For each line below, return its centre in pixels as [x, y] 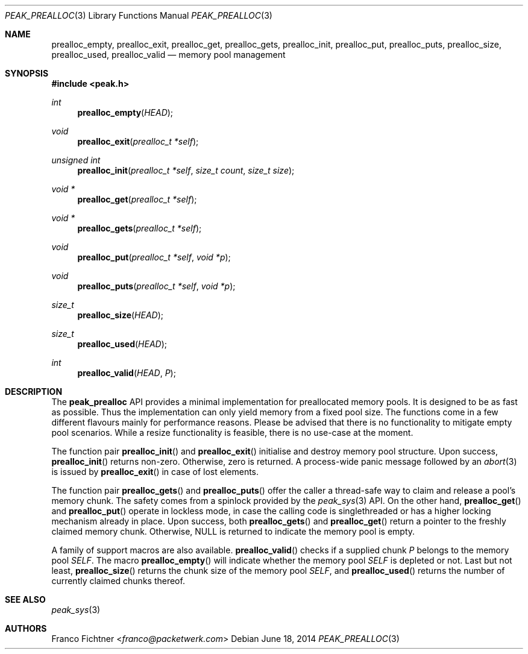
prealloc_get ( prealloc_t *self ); [137, 199]
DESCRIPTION [34, 391]
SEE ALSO [25, 599]
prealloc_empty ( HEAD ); [125, 112]
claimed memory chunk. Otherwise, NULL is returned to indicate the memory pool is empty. [233, 531]
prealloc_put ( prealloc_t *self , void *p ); [154, 257]
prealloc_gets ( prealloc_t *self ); [140, 228]
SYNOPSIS [27, 73]
